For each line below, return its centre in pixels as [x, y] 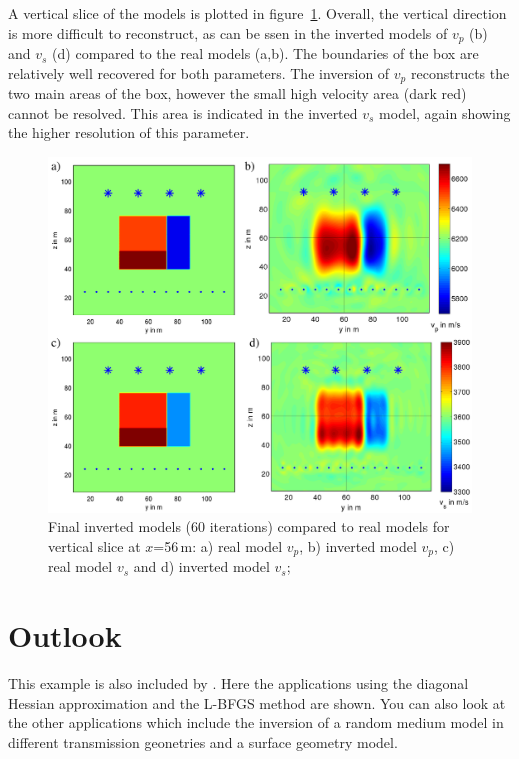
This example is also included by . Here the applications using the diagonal [238, 682]
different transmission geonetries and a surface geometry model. [203, 741]
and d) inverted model [201, 566]
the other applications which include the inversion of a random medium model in [256, 722]
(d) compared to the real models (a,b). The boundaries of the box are [265, 53]
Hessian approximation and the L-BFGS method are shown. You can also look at [257, 702]
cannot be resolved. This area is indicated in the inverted [183, 112]
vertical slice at [94, 545]
